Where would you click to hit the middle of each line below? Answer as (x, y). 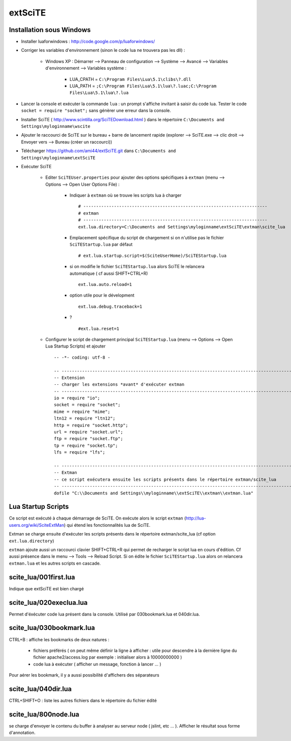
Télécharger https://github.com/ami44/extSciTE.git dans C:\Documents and (99, 151)
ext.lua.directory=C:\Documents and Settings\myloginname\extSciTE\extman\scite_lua (182, 227)
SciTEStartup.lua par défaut (101, 244)
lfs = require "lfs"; (80, 452)
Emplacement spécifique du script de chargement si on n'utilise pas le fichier (147, 238)
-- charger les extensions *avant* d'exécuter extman (119, 385)
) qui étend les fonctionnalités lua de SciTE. (107, 525)
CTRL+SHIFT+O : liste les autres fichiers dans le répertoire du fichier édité (83, 700)
